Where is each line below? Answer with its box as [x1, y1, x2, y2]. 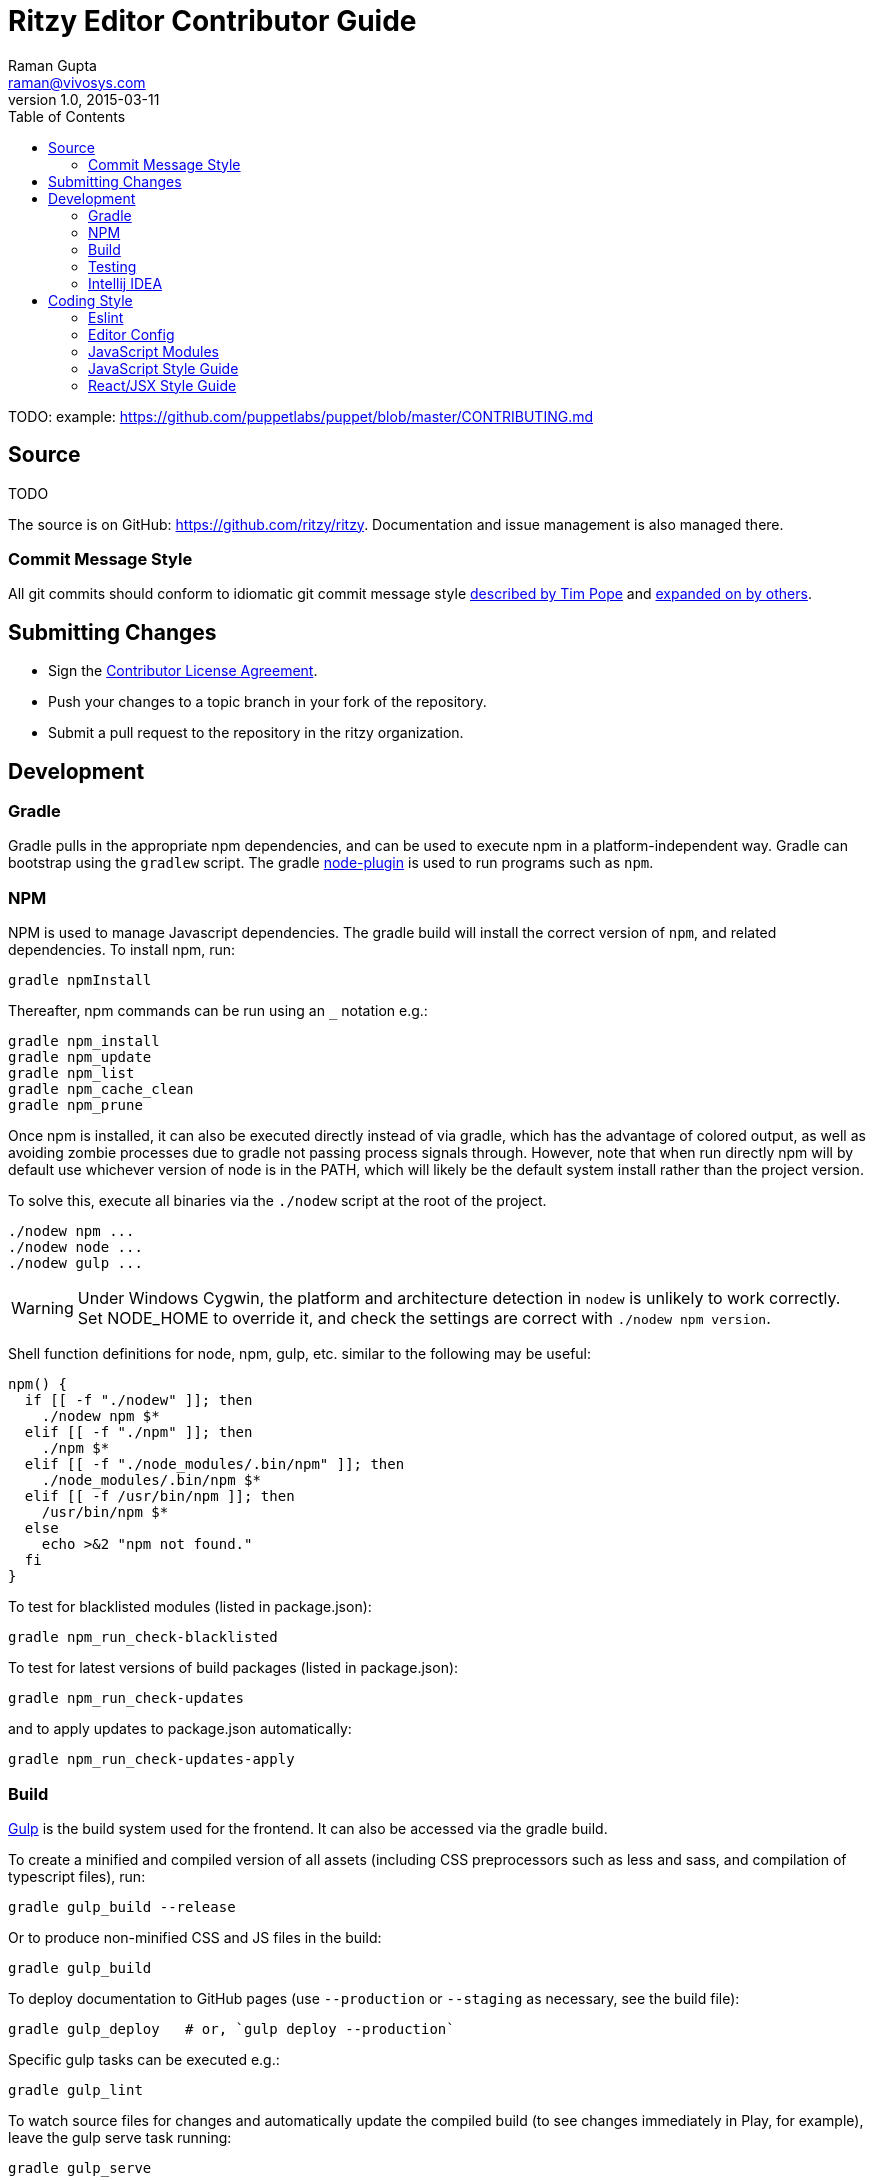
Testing [88, 257, 137, 275]
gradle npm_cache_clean [8, 1081, 194, 1098]
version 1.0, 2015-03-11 [8, 90, 160, 108]
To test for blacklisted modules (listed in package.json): [8, 1598, 372, 1616]
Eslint [88, 308, 124, 326]
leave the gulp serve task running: [8, 2128, 232, 2146]
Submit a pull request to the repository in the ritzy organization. [48, 724, 464, 742]
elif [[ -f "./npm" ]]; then [24, 1424, 253, 1441]
